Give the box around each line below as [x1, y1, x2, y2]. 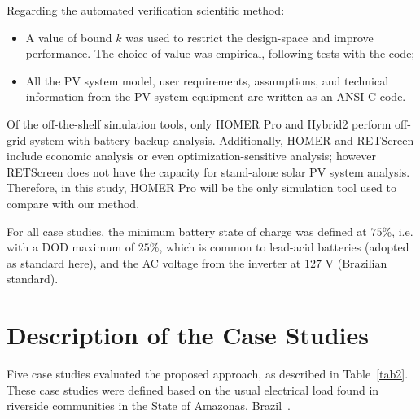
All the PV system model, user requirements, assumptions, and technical [25, 72, 389, 89]
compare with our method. [7, 194, 140, 212]
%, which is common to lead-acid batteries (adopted [149, 238, 409, 255]
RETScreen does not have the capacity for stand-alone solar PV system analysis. [7, 163, 410, 180]
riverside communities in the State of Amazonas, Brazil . [7, 397, 291, 414]
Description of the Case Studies [7, 318, 369, 351]
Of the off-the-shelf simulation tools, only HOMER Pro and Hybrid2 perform [7, 115, 392, 132]
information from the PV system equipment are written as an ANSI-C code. [25, 88, 406, 105]
